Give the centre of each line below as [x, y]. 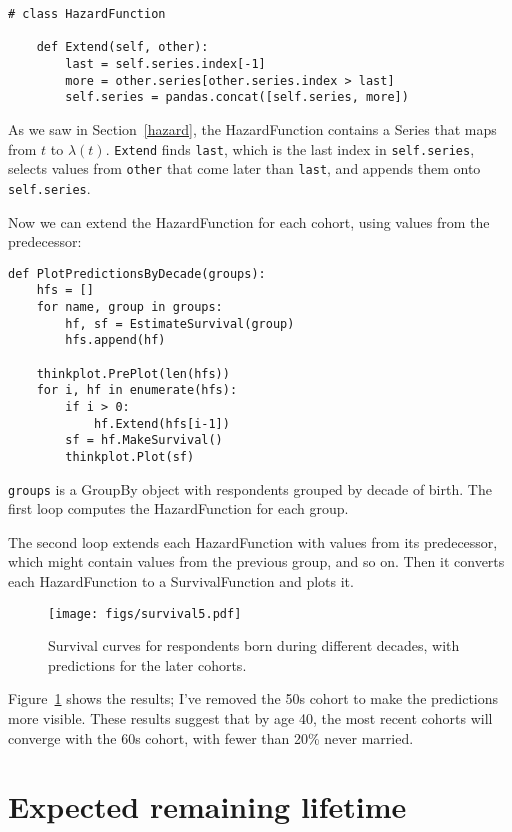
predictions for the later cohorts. [147, 664]
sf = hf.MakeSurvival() [144, 440]
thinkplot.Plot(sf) [130, 456]
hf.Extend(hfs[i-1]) [161, 423]
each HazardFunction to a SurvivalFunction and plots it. [181, 581]
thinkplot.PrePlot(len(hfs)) [133, 373]
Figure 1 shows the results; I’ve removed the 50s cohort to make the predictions [253, 698]
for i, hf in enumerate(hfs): [137, 390]
